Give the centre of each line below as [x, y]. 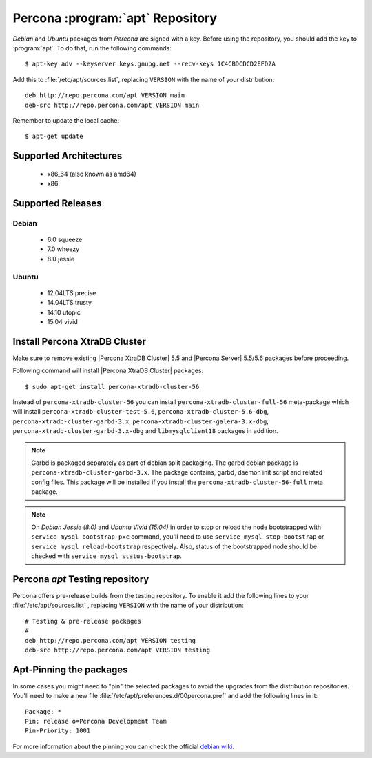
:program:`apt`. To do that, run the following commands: [92, 48]
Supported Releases [58, 203]
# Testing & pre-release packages [83, 621]
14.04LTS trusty [70, 303]
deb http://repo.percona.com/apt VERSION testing [111, 640]
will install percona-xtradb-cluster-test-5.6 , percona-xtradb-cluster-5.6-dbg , [141, 412]
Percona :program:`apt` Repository [115, 18]
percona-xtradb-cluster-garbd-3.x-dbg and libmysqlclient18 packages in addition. [145, 431]
